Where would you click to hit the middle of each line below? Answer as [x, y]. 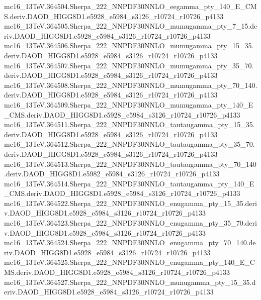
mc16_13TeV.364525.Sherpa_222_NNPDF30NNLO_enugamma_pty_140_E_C [129, 262]
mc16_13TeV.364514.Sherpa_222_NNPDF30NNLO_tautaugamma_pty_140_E [129, 183]
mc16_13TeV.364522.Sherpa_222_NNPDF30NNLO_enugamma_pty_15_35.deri [130, 203]
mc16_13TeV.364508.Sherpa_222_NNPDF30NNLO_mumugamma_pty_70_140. [131, 85]
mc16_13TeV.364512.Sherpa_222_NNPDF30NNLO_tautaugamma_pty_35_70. [129, 144]
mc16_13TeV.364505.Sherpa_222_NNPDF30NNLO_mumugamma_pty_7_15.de [131, 26]
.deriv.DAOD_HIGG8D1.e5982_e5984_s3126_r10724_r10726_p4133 [112, 174]
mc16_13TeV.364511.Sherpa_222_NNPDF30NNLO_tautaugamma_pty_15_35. [129, 124]
